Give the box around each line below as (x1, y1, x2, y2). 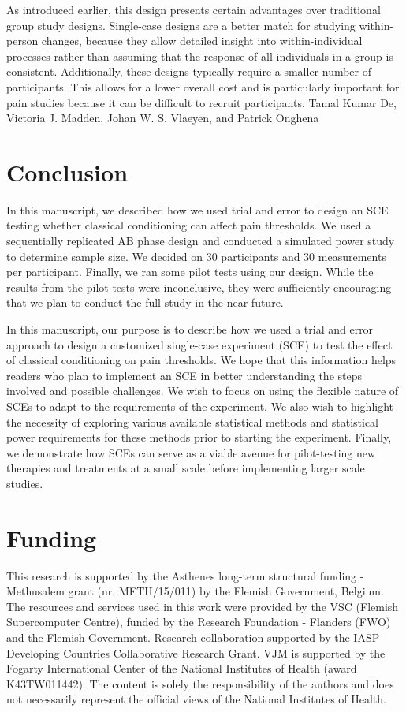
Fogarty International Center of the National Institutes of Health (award (6, 660, 357, 677)
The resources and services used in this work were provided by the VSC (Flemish (6, 598, 399, 614)
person (6, 32, 39, 49)
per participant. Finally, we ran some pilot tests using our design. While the (6, 263, 374, 280)
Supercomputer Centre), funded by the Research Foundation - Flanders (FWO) (6, 613, 391, 630)
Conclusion (6, 155, 129, 188)
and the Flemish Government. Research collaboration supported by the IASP (6, 629, 380, 646)
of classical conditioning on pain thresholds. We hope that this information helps (6, 352, 397, 368)
